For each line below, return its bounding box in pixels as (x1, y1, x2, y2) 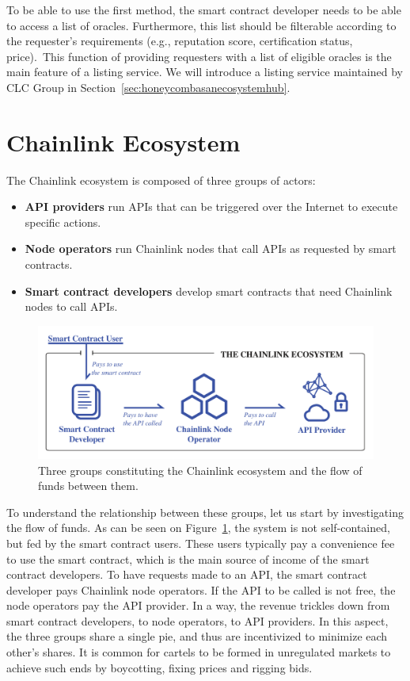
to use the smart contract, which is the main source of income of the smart (6, 550, 370, 567)
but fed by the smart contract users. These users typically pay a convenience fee (6, 534, 395, 551)
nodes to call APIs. (25, 298, 118, 315)
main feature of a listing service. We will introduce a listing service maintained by (6, 63, 403, 80)
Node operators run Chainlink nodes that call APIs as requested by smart (25, 240, 397, 257)
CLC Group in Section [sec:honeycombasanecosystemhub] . (6, 78, 290, 95)
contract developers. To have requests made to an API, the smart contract (6, 566, 367, 583)
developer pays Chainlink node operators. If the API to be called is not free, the (6, 581, 396, 598)
